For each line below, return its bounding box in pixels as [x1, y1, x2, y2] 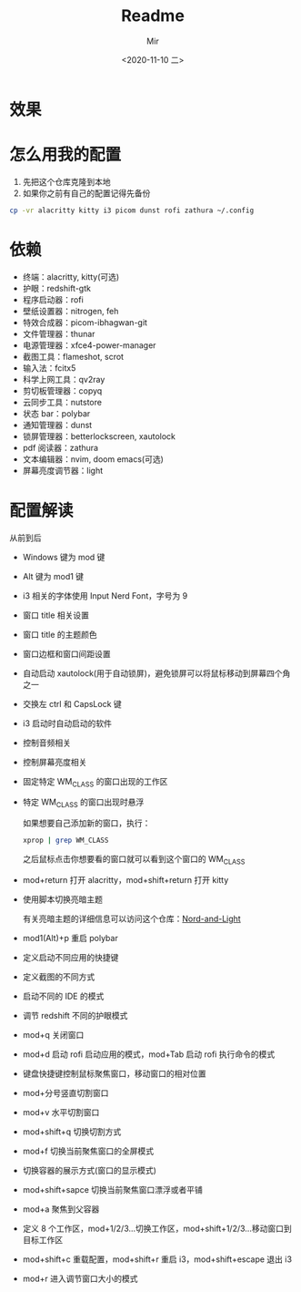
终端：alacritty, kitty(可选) [22, 271, 120, 282]
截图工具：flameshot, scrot [22, 351, 125, 362]
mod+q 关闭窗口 [22, 1029, 85, 1040]
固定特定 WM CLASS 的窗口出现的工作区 [22, 775, 168, 789]
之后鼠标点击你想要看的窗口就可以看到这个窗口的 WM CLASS [22, 854, 246, 866]
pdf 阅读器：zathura [22, 442, 98, 453]
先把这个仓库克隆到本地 [22, 176, 111, 187]
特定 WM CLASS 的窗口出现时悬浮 [22, 796, 145, 810]
